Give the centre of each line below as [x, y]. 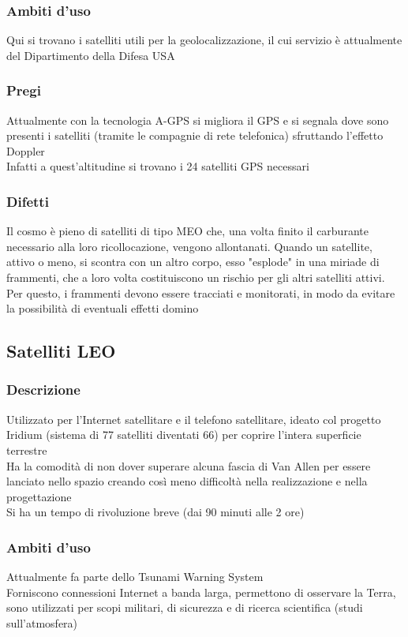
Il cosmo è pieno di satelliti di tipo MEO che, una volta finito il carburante [187, 231]
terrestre [27, 450]
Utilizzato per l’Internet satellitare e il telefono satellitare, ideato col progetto [194, 419]
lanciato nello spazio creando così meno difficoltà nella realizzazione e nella [187, 481]
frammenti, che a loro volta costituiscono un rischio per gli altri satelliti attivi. [196, 277]
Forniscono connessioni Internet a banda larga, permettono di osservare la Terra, [201, 592]
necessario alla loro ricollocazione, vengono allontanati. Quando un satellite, [189, 246]
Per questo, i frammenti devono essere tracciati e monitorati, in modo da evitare [201, 292]
